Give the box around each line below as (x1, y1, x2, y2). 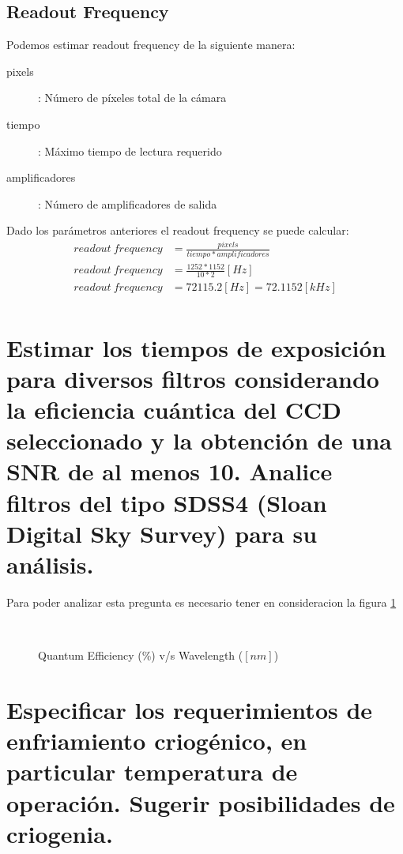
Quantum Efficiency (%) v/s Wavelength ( (38, 647, 243, 664)
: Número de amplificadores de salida (38, 195, 217, 212)
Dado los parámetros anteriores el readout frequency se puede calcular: (6, 222, 349, 239)
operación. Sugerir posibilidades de (6, 786, 395, 818)
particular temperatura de (6, 755, 298, 788)
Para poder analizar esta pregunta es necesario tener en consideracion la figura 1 (6, 593, 397, 610)
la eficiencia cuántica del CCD (6, 393, 341, 426)
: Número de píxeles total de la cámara (38, 89, 227, 106)
